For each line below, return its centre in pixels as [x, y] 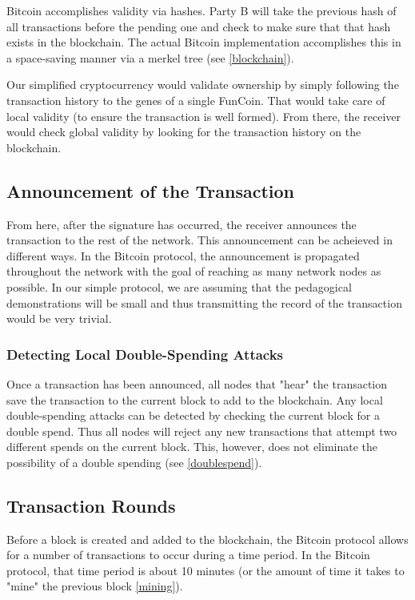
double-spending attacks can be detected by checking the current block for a [193, 415]
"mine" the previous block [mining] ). [95, 586]
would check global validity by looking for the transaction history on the [184, 132]
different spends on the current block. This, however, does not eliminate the [192, 447]
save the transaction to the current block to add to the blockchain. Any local [195, 399]
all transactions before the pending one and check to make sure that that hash [199, 26]
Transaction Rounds [91, 505]
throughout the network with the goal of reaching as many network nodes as [194, 271]
